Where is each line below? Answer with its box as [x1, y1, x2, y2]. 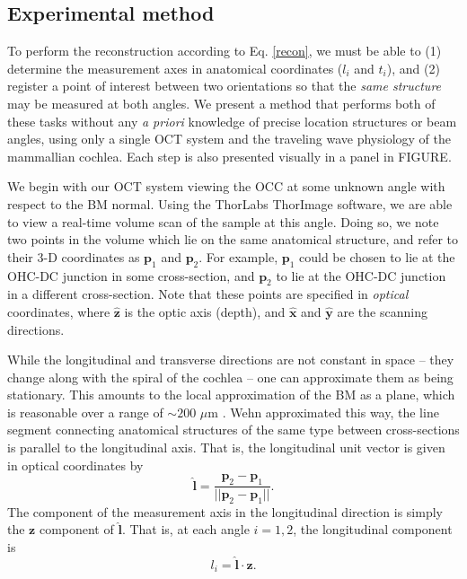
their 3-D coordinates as [7, 247, 140, 266]
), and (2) [386, 58, 440, 77]
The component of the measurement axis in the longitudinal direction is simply [7, 502, 443, 521]
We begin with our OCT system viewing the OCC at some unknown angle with [7, 177, 445, 196]
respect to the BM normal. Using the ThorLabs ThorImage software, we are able [7, 194, 453, 213]
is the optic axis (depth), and [124, 302, 286, 320]
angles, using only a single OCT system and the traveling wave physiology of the [7, 129, 451, 148]
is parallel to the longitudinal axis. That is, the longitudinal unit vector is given [7, 438, 445, 457]
